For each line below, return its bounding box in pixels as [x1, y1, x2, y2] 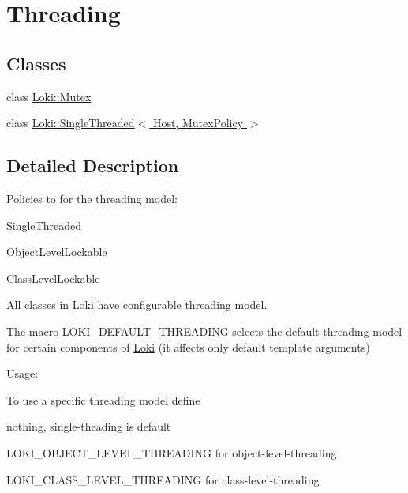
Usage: [6, 365, 39, 382]
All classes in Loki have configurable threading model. [6, 296, 268, 313]
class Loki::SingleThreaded [6, 115, 135, 131]
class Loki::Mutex [6, 88, 92, 104]
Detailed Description [6, 153, 179, 178]
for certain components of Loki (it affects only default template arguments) [6, 338, 370, 355]
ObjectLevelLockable [6, 243, 107, 260]
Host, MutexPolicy [152, 115, 244, 131]
